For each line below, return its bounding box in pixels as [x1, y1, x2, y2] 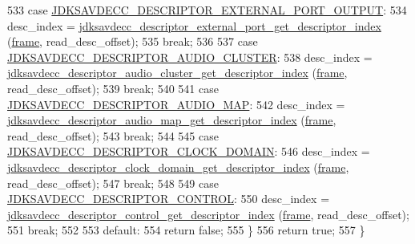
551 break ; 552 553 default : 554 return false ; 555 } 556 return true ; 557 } [7, 222, 365, 238]
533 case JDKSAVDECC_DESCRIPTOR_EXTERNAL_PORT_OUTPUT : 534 [7, 2, 407, 18]
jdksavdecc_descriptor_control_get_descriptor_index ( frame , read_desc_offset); [7, 205, 409, 222]
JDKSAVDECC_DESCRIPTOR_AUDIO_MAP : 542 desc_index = [7, 96, 345, 112]
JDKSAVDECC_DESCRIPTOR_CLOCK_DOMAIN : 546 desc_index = [7, 143, 370, 160]
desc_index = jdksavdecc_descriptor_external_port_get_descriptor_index [7, 17, 381, 34]
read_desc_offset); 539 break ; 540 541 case [7, 79, 219, 96]
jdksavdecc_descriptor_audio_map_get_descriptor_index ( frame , [7, 112, 336, 128]
